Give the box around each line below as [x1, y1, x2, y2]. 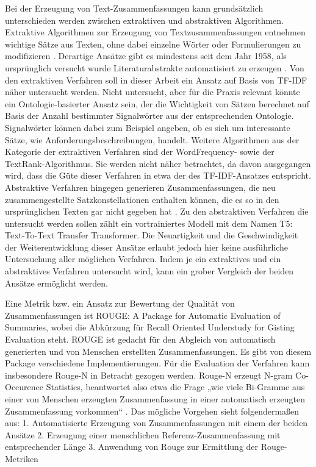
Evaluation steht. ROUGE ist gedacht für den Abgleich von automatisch [5, 333, 276, 346]
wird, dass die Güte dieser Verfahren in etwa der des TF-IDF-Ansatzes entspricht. [5, 169, 311, 182]
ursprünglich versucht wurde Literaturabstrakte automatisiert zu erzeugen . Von [5, 61, 304, 74]
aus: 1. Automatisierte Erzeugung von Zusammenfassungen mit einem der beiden [5, 416, 308, 429]
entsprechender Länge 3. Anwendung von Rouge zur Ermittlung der [5, 440, 259, 453]
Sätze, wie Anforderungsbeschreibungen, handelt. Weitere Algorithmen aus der [5, 133, 300, 146]
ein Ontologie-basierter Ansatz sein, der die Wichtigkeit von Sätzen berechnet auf [5, 97, 309, 110]
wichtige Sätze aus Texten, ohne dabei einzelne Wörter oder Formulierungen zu [5, 37, 301, 50]
